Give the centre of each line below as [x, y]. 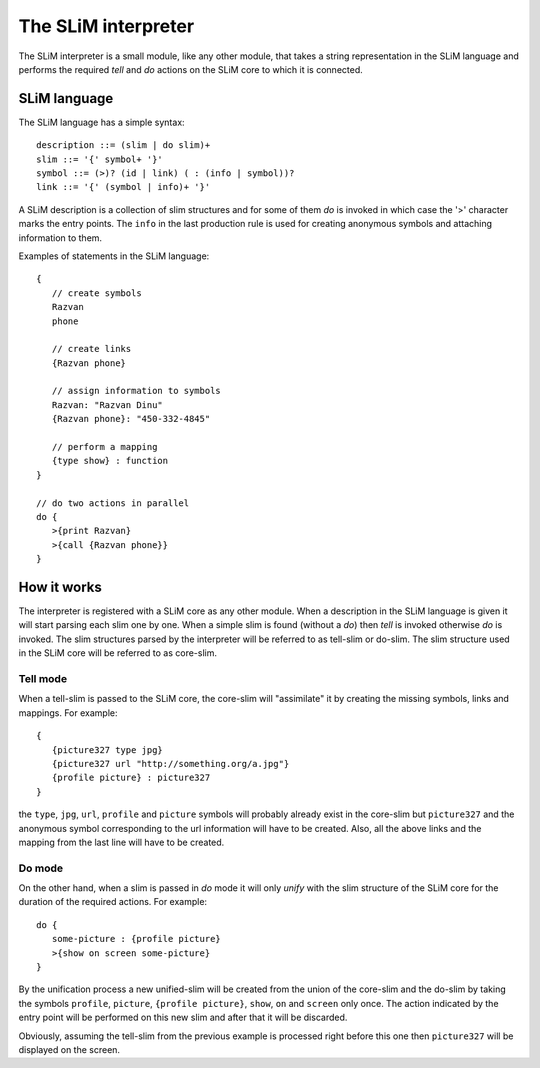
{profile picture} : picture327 [131, 778]
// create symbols [96, 293]
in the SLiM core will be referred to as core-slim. [117, 653]
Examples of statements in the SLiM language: [114, 256]
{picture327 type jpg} [107, 749]
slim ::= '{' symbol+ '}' [100, 159]
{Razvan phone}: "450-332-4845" [131, 419]
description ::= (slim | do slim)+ [123, 145]
